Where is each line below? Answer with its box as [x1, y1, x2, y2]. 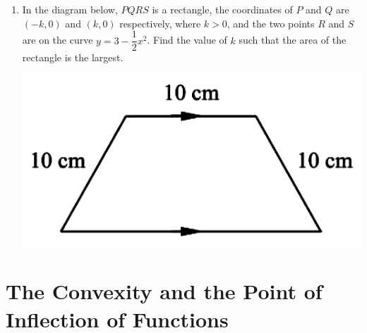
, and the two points [227, 15, 315, 30]
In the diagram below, [22, 2, 118, 16]
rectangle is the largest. [22, 50, 124, 65]
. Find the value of [147, 32, 227, 47]
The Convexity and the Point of [6, 277, 323, 306]
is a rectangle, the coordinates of [152, 2, 293, 16]
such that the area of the [239, 32, 347, 47]
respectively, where [119, 15, 201, 30]
